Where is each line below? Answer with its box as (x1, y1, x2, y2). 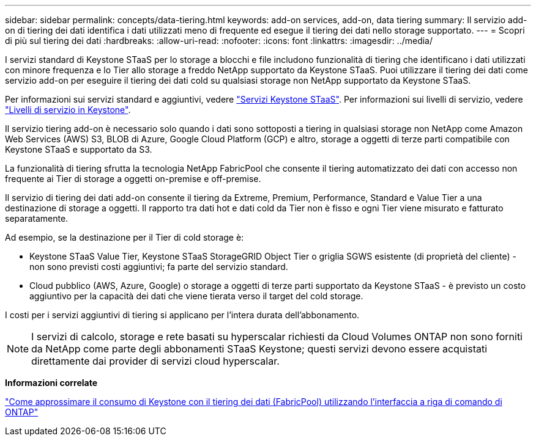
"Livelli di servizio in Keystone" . (5, 104, 131, 115)
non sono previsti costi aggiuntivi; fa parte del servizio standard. (29, 261, 288, 272)
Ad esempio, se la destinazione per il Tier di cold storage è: (5, 232, 244, 242)
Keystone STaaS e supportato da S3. (5, 144, 152, 155)
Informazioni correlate (5, 377, 98, 388)
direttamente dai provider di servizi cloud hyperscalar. (31, 355, 280, 367)
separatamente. (5, 213, 69, 224)
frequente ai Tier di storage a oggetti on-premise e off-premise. (5, 173, 261, 184)
